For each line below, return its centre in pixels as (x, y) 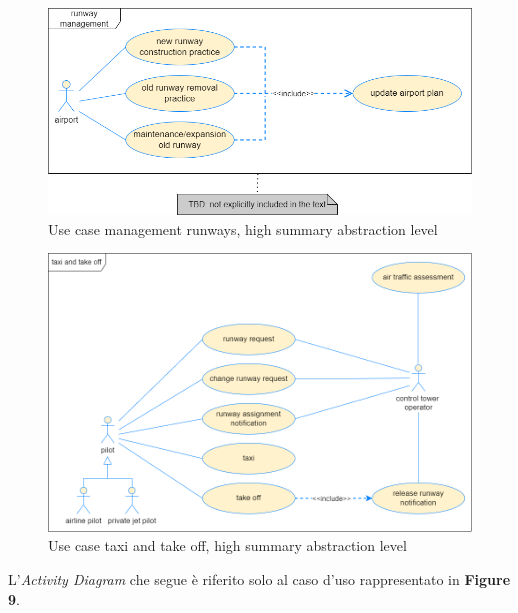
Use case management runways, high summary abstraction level (243, 228)
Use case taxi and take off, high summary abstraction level (227, 545)
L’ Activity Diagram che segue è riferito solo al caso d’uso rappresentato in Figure (259, 579)
